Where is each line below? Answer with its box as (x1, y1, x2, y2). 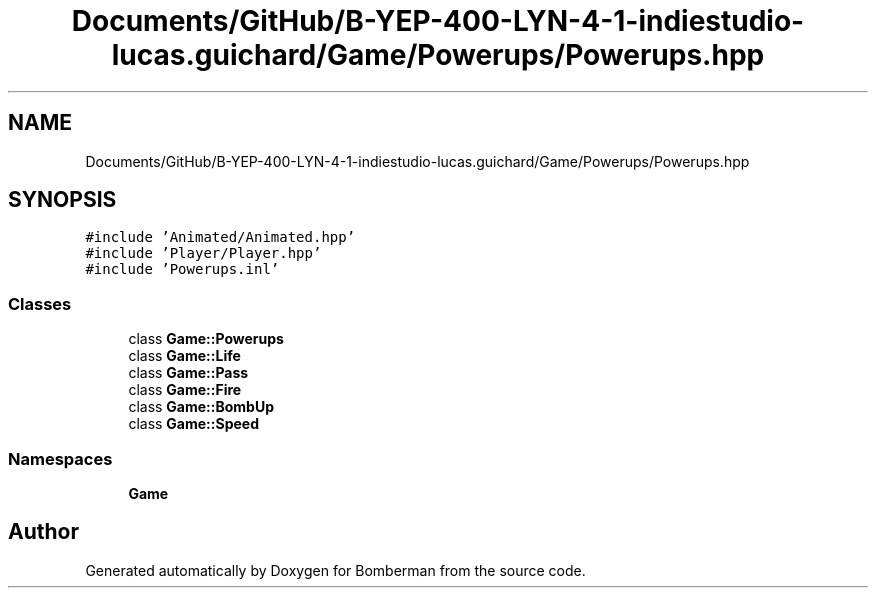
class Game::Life (128, 347, 241, 365)
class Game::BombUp (128, 398, 274, 416)
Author (8, 519, 79, 545)
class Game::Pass (128, 364, 249, 382)
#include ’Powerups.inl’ (85, 261, 280, 278)
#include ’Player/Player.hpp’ (85, 245, 322, 262)
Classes (8, 293, 72, 314)
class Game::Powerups (128, 330, 284, 348)
